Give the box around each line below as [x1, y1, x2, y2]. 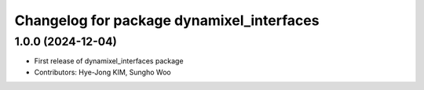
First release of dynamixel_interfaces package [34, 56, 184, 66]
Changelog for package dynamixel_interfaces [14, 12, 320, 29]
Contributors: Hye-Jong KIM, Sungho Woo [34, 67, 172, 77]
